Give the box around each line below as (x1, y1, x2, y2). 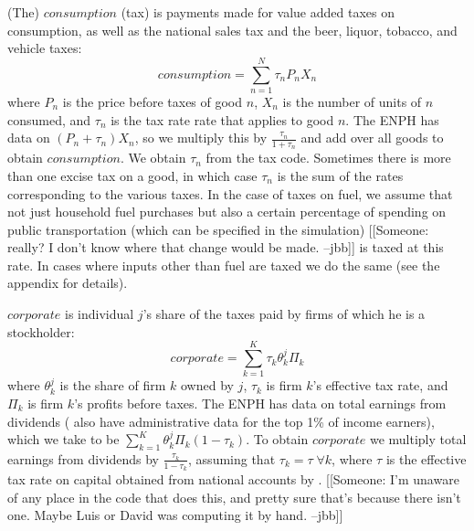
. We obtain (120, 148, 186, 167)
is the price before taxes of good (62, 91, 243, 111)
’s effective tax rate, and (312, 376, 448, 395)
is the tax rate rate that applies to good (111, 110, 334, 129)
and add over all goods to (300, 128, 444, 147)
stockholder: (7, 322, 75, 341)
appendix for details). (7, 273, 128, 292)
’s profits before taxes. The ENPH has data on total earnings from (74, 393, 447, 412)
